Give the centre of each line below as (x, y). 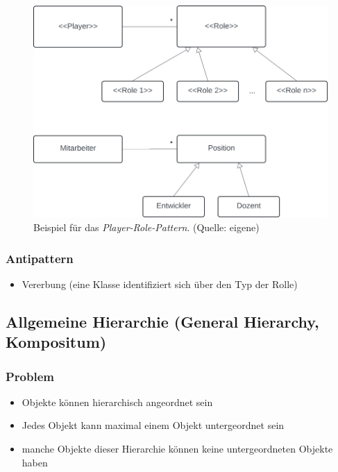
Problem (30, 376)
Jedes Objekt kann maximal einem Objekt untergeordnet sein (153, 425)
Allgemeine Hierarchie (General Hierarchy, (162, 321)
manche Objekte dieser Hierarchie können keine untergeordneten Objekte (177, 449)
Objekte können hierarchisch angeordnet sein (117, 402)
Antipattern (40, 258)
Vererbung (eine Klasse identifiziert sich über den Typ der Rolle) (160, 284)
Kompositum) (56, 342)
